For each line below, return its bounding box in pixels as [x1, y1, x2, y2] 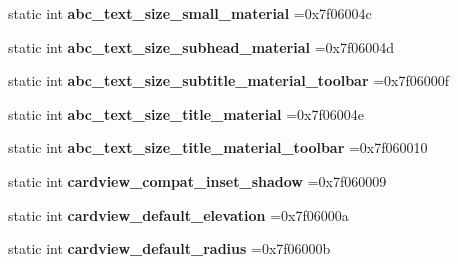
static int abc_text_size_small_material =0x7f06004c [8, 3, 372, 23]
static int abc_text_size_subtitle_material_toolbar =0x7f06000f [8, 70, 450, 91]
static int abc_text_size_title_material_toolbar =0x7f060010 [8, 137, 428, 158]
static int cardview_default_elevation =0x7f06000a [8, 204, 349, 225]
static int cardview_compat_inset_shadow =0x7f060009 [8, 170, 387, 191]
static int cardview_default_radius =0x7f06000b [8, 238, 331, 259]
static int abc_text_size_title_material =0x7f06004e [8, 103, 364, 124]
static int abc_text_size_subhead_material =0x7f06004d [8, 36, 394, 57]
